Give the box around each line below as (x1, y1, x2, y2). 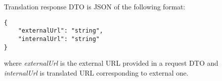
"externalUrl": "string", (18, 27, 103, 35)
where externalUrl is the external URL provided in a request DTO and (4, 58, 219, 68)
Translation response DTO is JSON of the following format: (4, 1, 185, 11)
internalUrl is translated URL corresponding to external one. (4, 67, 188, 78)
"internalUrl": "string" (18, 35, 100, 42)
